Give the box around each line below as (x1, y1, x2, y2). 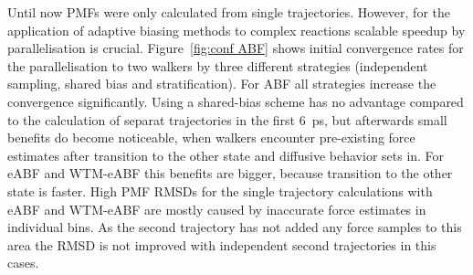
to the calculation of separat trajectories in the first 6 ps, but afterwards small (7, 110, 447, 129)
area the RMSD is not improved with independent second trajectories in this (7, 235, 436, 254)
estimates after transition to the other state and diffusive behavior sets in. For (7, 145, 445, 164)
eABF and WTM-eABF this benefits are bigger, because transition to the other (7, 164, 453, 183)
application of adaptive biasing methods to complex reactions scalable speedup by (7, 20, 466, 39)
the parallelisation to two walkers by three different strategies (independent (7, 56, 428, 75)
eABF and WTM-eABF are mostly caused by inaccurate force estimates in (7, 199, 426, 218)
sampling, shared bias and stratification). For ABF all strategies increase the (7, 74, 436, 93)
